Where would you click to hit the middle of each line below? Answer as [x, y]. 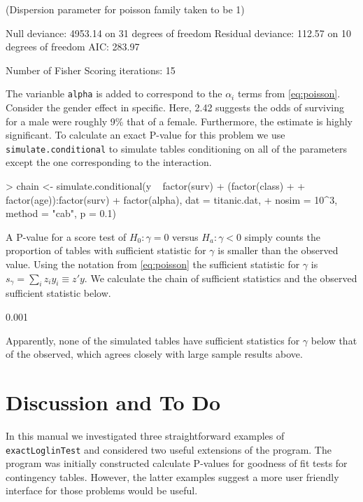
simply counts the [282, 236]
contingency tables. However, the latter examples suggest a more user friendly [172, 476]
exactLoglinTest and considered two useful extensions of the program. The [169, 449]
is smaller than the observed [278, 250]
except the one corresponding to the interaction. [109, 162]
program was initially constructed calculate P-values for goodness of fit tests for [177, 463]
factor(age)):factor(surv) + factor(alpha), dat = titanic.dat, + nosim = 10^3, [172, 199]
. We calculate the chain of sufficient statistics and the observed [221, 278]
